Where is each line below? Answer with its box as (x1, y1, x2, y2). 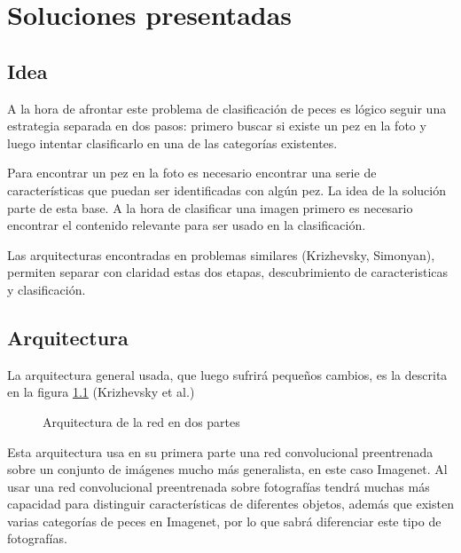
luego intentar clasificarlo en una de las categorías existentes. (7, 133, 338, 152)
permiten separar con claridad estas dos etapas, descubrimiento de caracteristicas (7, 263, 449, 281)
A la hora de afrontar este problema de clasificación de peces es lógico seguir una (7, 99, 447, 117)
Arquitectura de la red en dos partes (43, 412, 240, 431)
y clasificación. (7, 280, 86, 298)
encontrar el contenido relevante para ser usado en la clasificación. (7, 216, 366, 234)
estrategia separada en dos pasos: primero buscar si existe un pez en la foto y (7, 116, 426, 135)
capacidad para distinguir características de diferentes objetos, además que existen (7, 494, 454, 513)
